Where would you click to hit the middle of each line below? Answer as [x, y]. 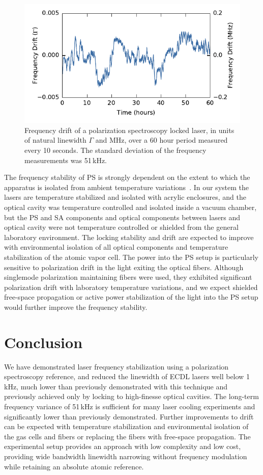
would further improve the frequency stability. [76, 307]
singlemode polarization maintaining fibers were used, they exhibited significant [128, 277]
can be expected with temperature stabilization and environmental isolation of [126, 426]
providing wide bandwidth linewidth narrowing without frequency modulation [126, 456]
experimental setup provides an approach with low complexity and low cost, [123, 446]
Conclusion [43, 342]
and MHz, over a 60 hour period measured [162, 140]
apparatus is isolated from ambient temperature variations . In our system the [126, 187]
